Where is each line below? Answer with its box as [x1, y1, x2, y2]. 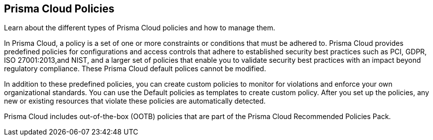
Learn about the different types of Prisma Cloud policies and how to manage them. [4, 23, 276, 32]
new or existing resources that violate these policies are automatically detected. [4, 97, 266, 106]
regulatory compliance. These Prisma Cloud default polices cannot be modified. [4, 64, 266, 73]
